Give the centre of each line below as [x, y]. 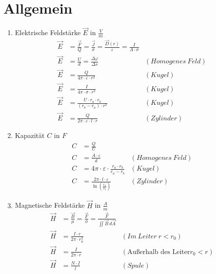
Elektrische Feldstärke [48, 32]
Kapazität [30, 135]
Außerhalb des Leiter [159, 252]
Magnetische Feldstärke [50, 205]
